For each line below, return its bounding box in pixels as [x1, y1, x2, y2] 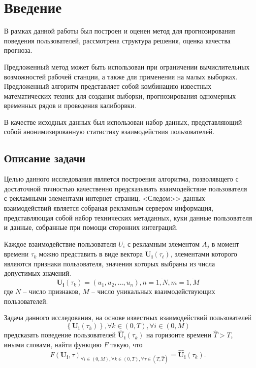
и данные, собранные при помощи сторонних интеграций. [4, 222, 178, 232]
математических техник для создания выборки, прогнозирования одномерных [4, 90, 236, 101]
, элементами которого [170, 249, 237, 259]
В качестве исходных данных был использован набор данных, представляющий [4, 116, 242, 127]
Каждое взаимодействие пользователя [4, 238, 116, 249]
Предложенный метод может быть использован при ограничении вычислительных [4, 61, 250, 72]
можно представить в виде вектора [39, 249, 143, 259]
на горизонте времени [146, 330, 212, 340]
